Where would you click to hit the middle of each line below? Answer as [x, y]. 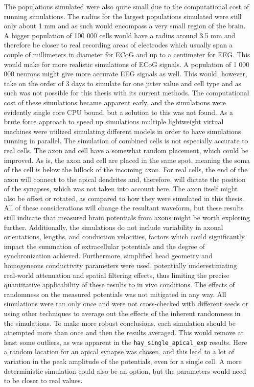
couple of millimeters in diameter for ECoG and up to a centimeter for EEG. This [127, 54]
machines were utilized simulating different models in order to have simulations [123, 131]
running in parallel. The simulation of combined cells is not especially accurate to [126, 141]
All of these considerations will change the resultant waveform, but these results [124, 208]
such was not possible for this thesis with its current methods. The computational [127, 93]
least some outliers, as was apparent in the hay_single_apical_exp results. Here [126, 342]
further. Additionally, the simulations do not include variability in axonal [114, 227]
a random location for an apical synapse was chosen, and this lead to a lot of [119, 352]
